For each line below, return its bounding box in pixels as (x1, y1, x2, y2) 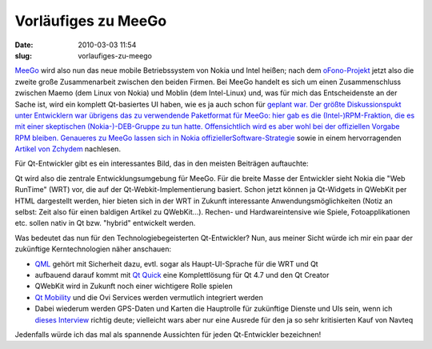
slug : (14, 50, 32, 60)
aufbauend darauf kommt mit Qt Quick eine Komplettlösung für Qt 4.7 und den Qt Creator (34, 270, 330, 279)
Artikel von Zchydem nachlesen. (14, 144, 122, 154)
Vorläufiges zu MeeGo (14, 12, 167, 30)
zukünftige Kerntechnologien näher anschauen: (14, 244, 172, 254)
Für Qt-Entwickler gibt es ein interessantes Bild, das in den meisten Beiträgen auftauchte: (14, 158, 309, 168)
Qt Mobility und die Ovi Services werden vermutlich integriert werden (34, 292, 264, 302)
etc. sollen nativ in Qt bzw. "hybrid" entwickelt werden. (14, 219, 196, 228)
